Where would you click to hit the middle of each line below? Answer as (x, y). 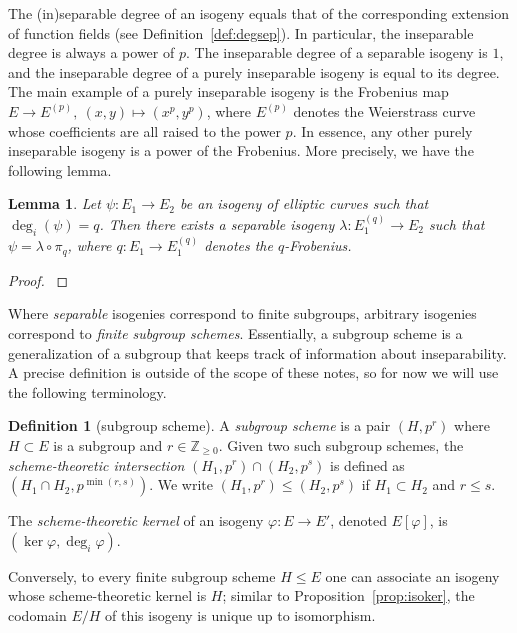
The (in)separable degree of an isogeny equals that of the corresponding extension (259, 13)
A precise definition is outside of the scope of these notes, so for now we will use (253, 372)
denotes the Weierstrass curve (384, 110)
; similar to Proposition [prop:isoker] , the (348, 595)
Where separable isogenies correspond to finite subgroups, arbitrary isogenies (242, 313)
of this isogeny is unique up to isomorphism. (240, 614)
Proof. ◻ (38, 279)
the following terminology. (87, 391)
